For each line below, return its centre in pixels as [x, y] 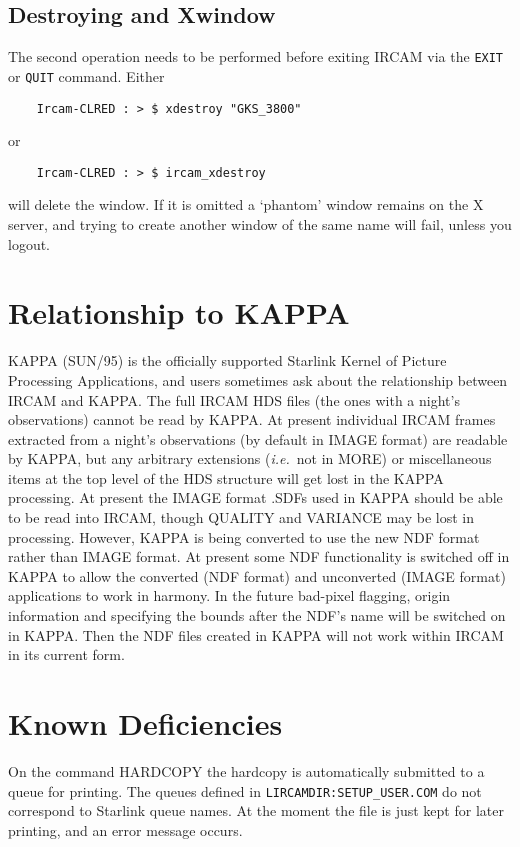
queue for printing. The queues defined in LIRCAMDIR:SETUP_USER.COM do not [245, 790]
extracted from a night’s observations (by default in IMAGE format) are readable [258, 438]
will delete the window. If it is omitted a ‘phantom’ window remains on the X [246, 204]
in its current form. [66, 654]
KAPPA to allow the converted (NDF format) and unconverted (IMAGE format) [257, 575]
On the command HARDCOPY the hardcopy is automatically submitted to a [246, 770]
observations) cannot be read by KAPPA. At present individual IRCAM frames [252, 419]
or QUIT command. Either [86, 75]
